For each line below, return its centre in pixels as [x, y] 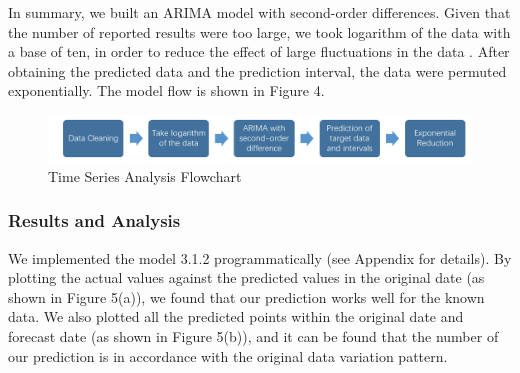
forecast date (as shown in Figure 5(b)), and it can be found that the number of [253, 335]
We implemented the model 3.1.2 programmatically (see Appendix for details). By [260, 257]
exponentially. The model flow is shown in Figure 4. [166, 90]
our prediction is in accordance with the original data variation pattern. [228, 355]
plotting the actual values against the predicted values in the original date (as [246, 277]
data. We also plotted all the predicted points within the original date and [236, 316]
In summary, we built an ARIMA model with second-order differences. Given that [259, 12]
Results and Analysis [94, 220]
